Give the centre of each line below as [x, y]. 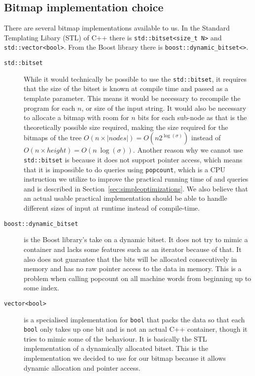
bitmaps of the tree [53, 138]
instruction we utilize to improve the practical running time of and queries [136, 179]
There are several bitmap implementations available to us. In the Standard [117, 28]
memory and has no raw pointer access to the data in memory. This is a [133, 268]
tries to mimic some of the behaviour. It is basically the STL [115, 338]
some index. [42, 288]
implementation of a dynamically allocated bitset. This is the [116, 348]
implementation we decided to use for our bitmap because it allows [125, 358]
